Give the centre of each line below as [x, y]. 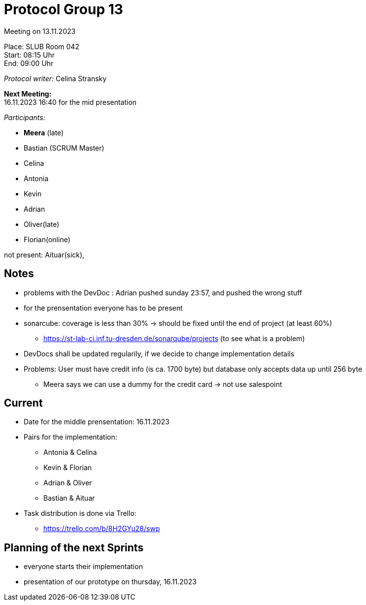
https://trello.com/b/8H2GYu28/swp [102, 529]
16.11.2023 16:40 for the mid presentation [70, 102]
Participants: [25, 117]
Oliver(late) [42, 224]
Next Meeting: [28, 94]
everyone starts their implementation [83, 567]
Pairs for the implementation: [70, 437]
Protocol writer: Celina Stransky [55, 78]
